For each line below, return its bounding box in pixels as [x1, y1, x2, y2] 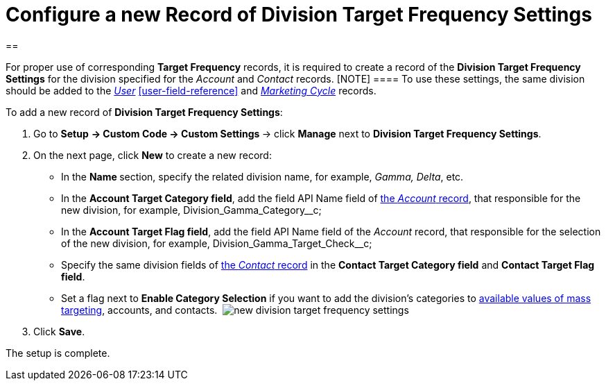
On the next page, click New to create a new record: [33, 149, 272, 161]
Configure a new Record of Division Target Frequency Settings [6, 3, 592, 26]
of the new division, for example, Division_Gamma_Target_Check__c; [61, 237, 372, 249]
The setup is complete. [6, 346, 110, 359]
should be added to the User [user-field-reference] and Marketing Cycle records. [6, 84, 376, 96]
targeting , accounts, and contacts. [61, 303, 218, 316]
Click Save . [33, 325, 85, 337]
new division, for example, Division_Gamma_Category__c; [61, 203, 322, 216]
